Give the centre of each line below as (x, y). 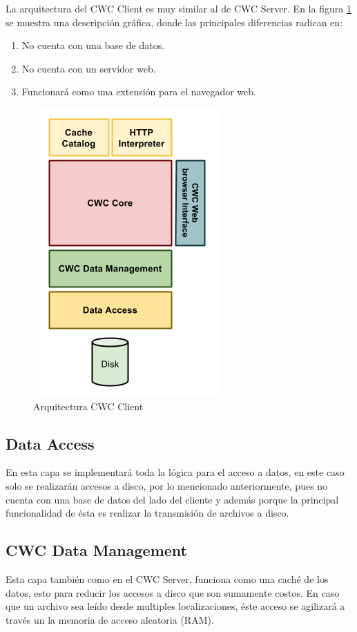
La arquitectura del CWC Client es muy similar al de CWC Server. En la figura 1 (178, 8)
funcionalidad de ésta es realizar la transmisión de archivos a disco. (147, 513)
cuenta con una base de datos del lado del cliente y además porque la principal (172, 499)
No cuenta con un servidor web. (89, 68)
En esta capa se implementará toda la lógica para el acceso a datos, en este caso (175, 472)
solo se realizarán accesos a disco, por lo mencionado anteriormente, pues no (167, 485)
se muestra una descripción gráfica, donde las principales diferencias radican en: (174, 22)
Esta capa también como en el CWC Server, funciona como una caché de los (167, 578)
